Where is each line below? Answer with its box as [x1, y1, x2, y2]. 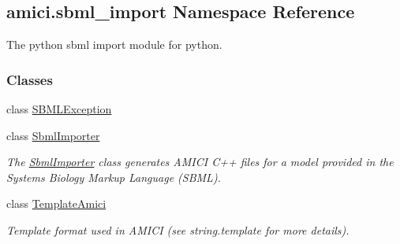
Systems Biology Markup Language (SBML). [6, 168, 221, 185]
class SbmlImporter [6, 127, 100, 143]
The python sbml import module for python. [6, 36, 222, 53]
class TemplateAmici [6, 195, 107, 212]
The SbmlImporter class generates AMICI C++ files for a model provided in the [6, 153, 394, 170]
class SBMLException [6, 101, 112, 117]
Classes [6, 69, 53, 89]
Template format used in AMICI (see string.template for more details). [6, 221, 350, 238]
